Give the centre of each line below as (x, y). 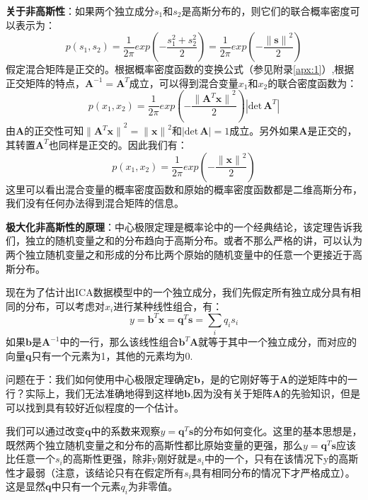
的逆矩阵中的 (318, 379)
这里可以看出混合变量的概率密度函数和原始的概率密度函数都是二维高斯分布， (184, 189)
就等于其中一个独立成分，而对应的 (278, 342)
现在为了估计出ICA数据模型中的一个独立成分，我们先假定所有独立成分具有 (178, 292)
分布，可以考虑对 (65, 306)
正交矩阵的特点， (45, 83)
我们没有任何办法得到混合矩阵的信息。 (95, 203)
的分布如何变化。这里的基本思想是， (278, 431)
